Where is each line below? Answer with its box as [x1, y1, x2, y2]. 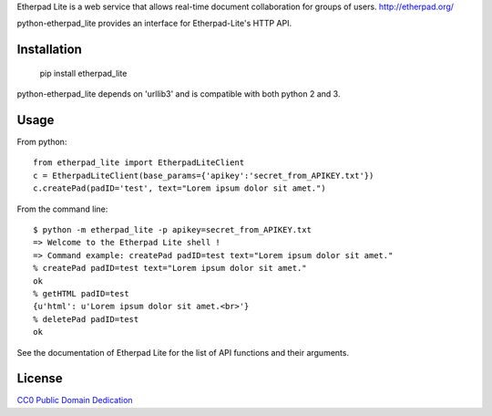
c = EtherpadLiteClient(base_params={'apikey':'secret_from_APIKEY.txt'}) [33, 170, 374, 181]
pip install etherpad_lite [39, 68, 128, 78]
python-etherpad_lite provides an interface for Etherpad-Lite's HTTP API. [16, 18, 292, 29]
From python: [16, 137, 67, 148]
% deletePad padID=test [33, 314, 139, 324]
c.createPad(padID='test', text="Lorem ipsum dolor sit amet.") [33, 183, 327, 193]
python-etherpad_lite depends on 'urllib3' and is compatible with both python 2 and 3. [16, 88, 341, 99]
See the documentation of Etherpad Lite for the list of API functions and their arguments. [16, 347, 350, 358]
